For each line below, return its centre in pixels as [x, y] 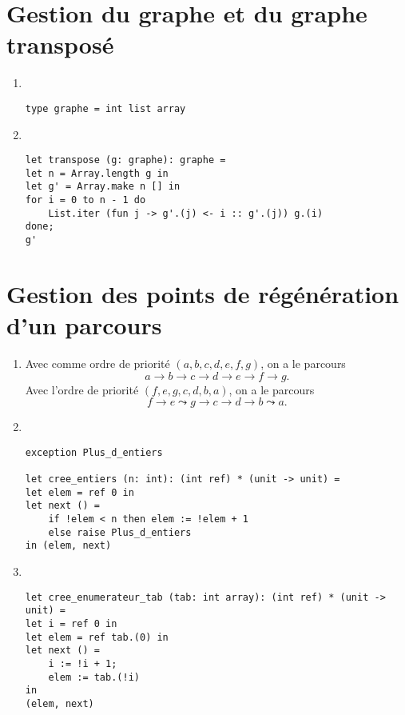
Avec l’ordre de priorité [82, 389]
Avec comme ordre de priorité [97, 363]
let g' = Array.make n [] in [103, 187]
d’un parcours [84, 325]
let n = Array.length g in [97, 173]
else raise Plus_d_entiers [120, 532]
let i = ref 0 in [71, 624]
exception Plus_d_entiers [94, 452]
